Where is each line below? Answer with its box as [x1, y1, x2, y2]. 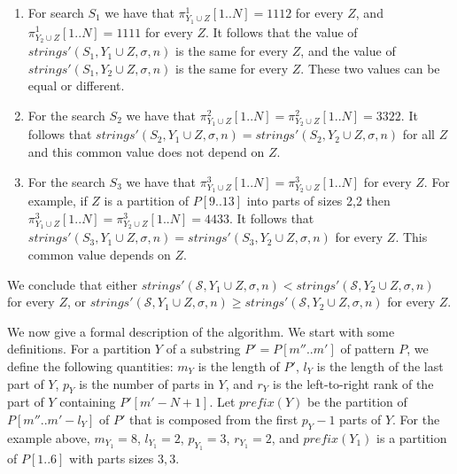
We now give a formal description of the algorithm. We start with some [7, 322, 395, 340]
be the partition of [306, 392, 407, 411]
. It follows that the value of [205, 22, 358, 41]
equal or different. [27, 76, 125, 95]
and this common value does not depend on [27, 143, 265, 161]
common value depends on [27, 245, 171, 263]
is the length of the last [316, 356, 444, 375]
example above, [7, 428, 90, 447]
